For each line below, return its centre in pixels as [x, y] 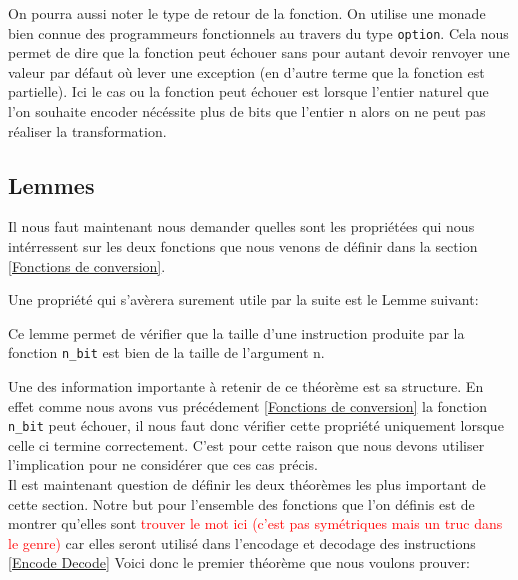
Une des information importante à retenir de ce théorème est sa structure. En [246, 386]
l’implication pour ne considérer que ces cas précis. [163, 464]
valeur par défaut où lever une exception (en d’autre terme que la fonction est [246, 71]
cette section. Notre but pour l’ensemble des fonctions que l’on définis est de [241, 503]
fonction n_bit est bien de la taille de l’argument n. [166, 352]
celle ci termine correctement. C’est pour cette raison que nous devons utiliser [246, 444]
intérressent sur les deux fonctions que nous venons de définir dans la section [243, 246]
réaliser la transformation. [87, 130]
